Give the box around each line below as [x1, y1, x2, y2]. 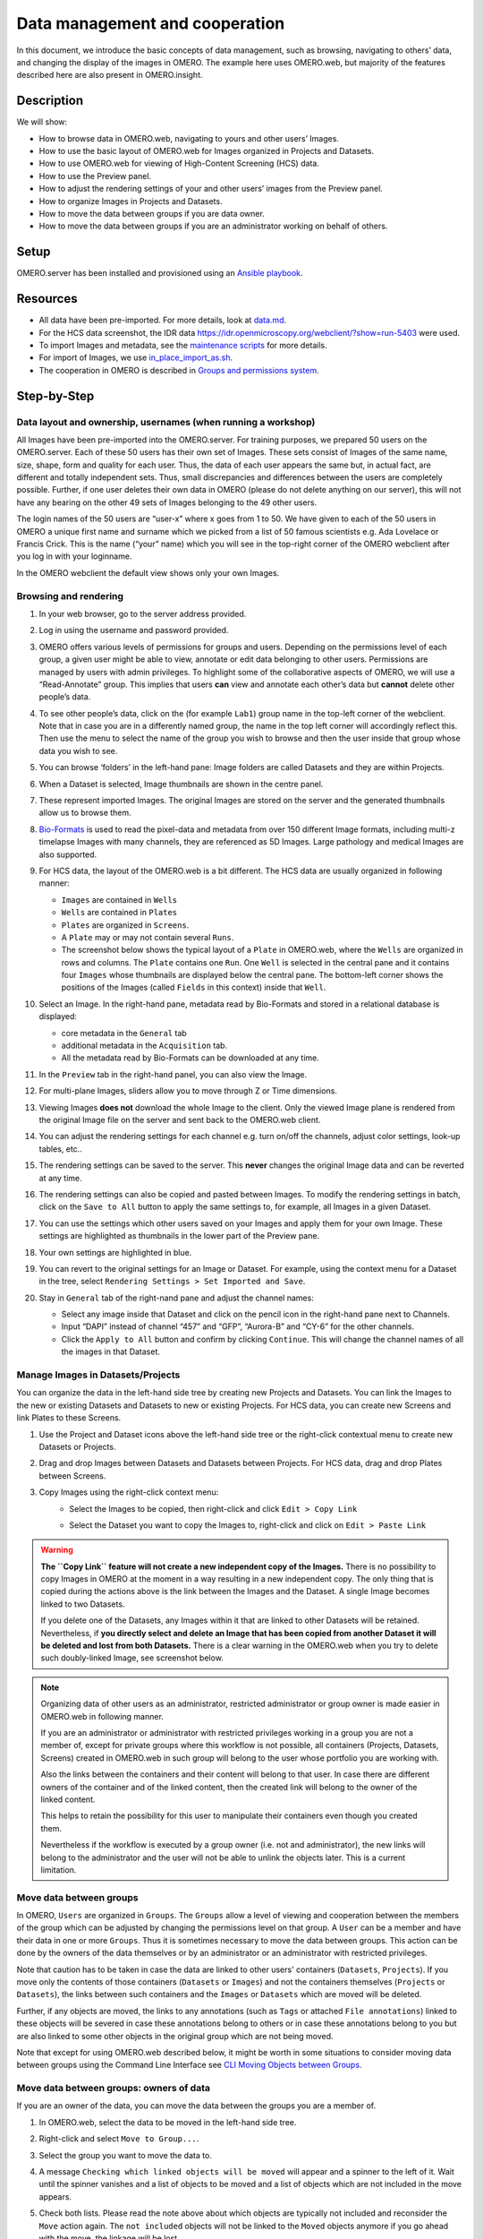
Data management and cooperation [16, 13, 285, 33]
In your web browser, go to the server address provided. [38, 608, 247, 619]
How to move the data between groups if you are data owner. [38, 208, 266, 219]
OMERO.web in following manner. [40, 1711, 165, 1721]
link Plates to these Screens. [16, 1412, 122, 1423]
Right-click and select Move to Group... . [38, 2133, 199, 2144]
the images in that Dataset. [61, 1346, 161, 1357]
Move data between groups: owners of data [16, 2082, 210, 2095]
